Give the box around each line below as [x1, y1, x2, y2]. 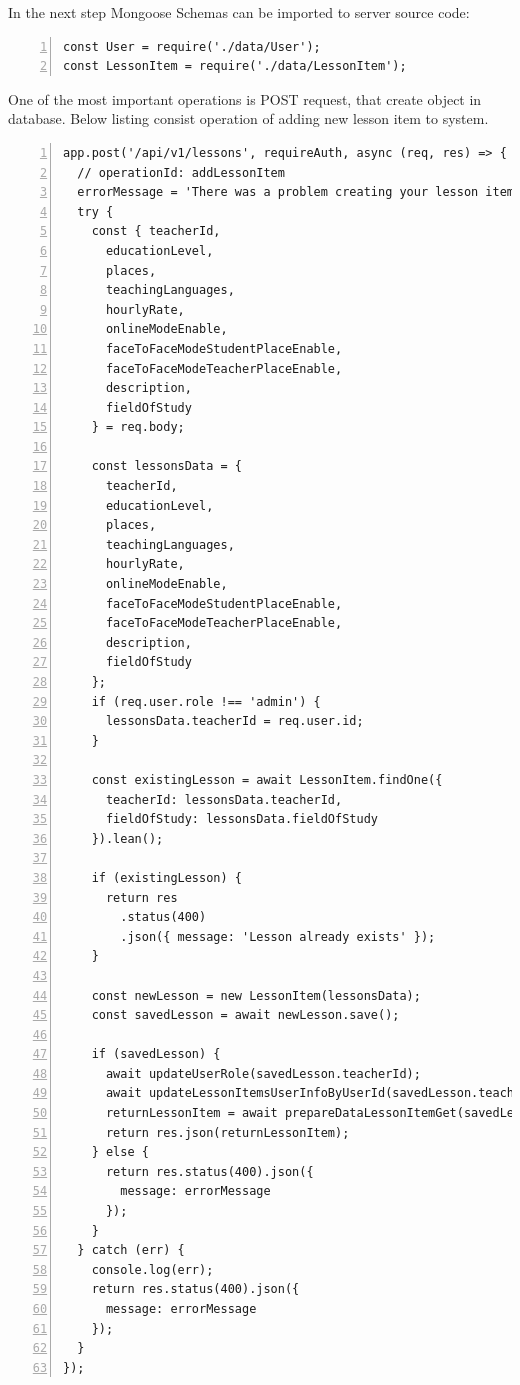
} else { [91, 1145, 149, 1160]
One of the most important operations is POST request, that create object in [8, 88, 482, 109]
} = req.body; [91, 420, 185, 435]
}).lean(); [91, 831, 164, 846]
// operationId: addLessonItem [77, 165, 285, 180]
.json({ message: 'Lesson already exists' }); [120, 929, 436, 944]
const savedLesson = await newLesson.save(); [91, 1008, 400, 1023]
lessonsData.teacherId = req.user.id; [105, 714, 364, 729]
